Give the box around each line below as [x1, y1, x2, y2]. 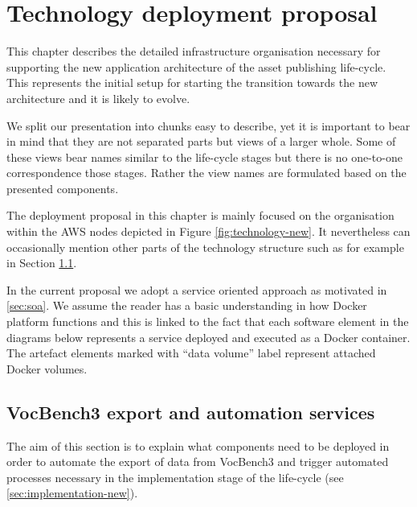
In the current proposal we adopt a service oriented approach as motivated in [6, 281, 387, 298]
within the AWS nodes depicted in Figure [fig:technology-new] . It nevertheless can [6, 223, 411, 240]
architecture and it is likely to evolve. [6, 89, 190, 106]
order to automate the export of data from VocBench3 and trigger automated [6, 453, 389, 470]
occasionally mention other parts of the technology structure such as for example [6, 238, 404, 255]
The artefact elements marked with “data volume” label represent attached [6, 344, 376, 361]
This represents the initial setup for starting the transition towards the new [6, 74, 378, 91]
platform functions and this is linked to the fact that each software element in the [6, 313, 409, 330]
